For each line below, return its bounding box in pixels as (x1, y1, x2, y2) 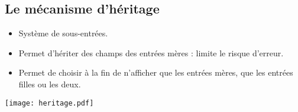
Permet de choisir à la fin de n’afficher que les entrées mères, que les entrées (18, 66, 293, 79)
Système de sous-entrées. (18, 27, 108, 39)
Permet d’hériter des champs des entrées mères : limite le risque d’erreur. (18, 46, 284, 59)
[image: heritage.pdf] (5, 99, 94, 107)
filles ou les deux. (18, 77, 81, 90)
